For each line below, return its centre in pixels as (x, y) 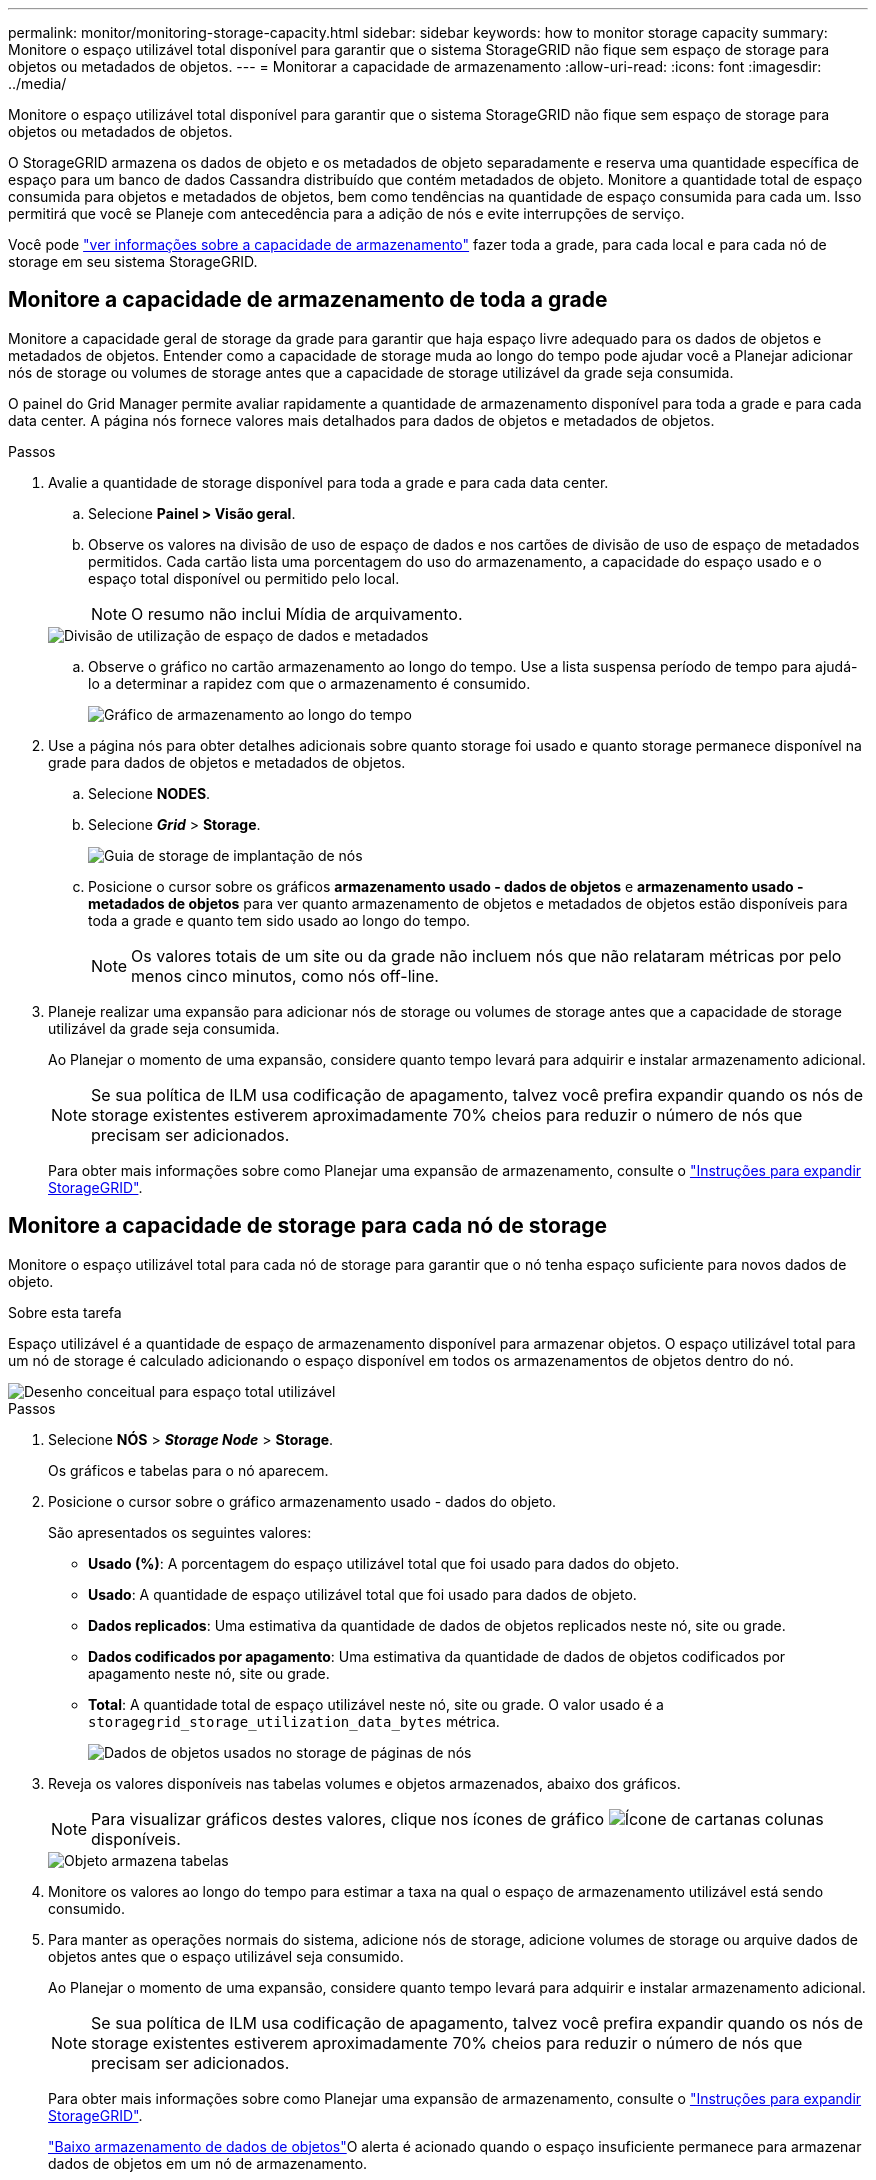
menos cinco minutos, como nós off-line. (285, 975)
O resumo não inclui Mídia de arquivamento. (297, 613)
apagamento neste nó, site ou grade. (209, 1673)
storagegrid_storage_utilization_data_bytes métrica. (294, 1721)
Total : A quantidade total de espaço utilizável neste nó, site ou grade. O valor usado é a (376, 1704)
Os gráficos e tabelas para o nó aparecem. (188, 1470)
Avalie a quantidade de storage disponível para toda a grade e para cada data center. (328, 482)
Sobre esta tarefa (65, 1312)
